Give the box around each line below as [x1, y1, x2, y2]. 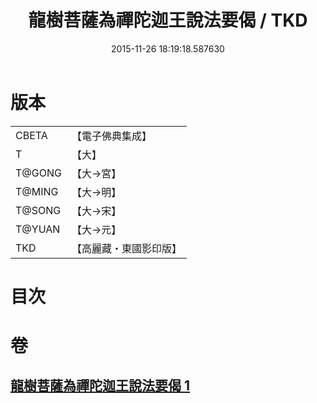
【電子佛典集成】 [71, 129, 152, 143]
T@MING [15, 184, 59, 198]
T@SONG [15, 203, 62, 217]
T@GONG [15, 166, 62, 180]
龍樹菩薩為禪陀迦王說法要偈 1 [10, 377, 191, 395]
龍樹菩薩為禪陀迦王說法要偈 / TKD [28, 9, 308, 32]
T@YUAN [15, 222, 61, 236]
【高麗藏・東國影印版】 [71, 241, 182, 255]
